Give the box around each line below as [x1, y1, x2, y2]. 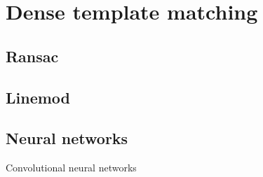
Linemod [6, 86, 71, 108]
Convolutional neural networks [6, 160, 137, 175]
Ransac [6, 45, 59, 66]
